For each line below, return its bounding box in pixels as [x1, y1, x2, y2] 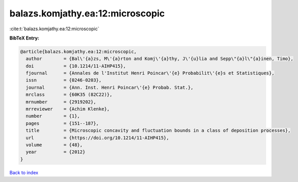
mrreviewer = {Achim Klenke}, [26, 106, 110, 112]
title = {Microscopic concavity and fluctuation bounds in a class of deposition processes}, [26, 128, 291, 133]
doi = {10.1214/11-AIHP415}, [26, 63, 126, 69]
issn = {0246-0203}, [26, 77, 102, 83]
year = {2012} [26, 149, 86, 155]
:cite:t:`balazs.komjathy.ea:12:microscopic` [9, 26, 100, 32]
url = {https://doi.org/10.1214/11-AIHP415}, [26, 135, 169, 140]
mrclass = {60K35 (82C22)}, [26, 92, 113, 97]
